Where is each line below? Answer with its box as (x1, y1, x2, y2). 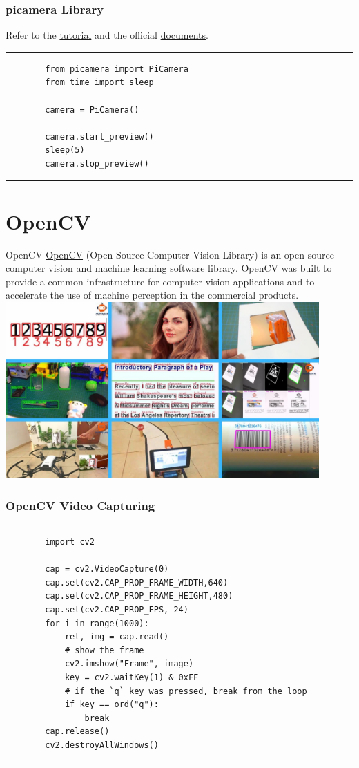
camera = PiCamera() (45, 104, 139, 115)
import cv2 (45, 537, 95, 547)
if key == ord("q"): (64, 700, 159, 710)
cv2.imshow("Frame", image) (64, 659, 194, 669)
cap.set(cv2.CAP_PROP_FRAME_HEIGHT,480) (45, 591, 233, 601)
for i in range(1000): (45, 618, 149, 628)
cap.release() (45, 727, 110, 737)
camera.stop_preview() (45, 158, 149, 169)
